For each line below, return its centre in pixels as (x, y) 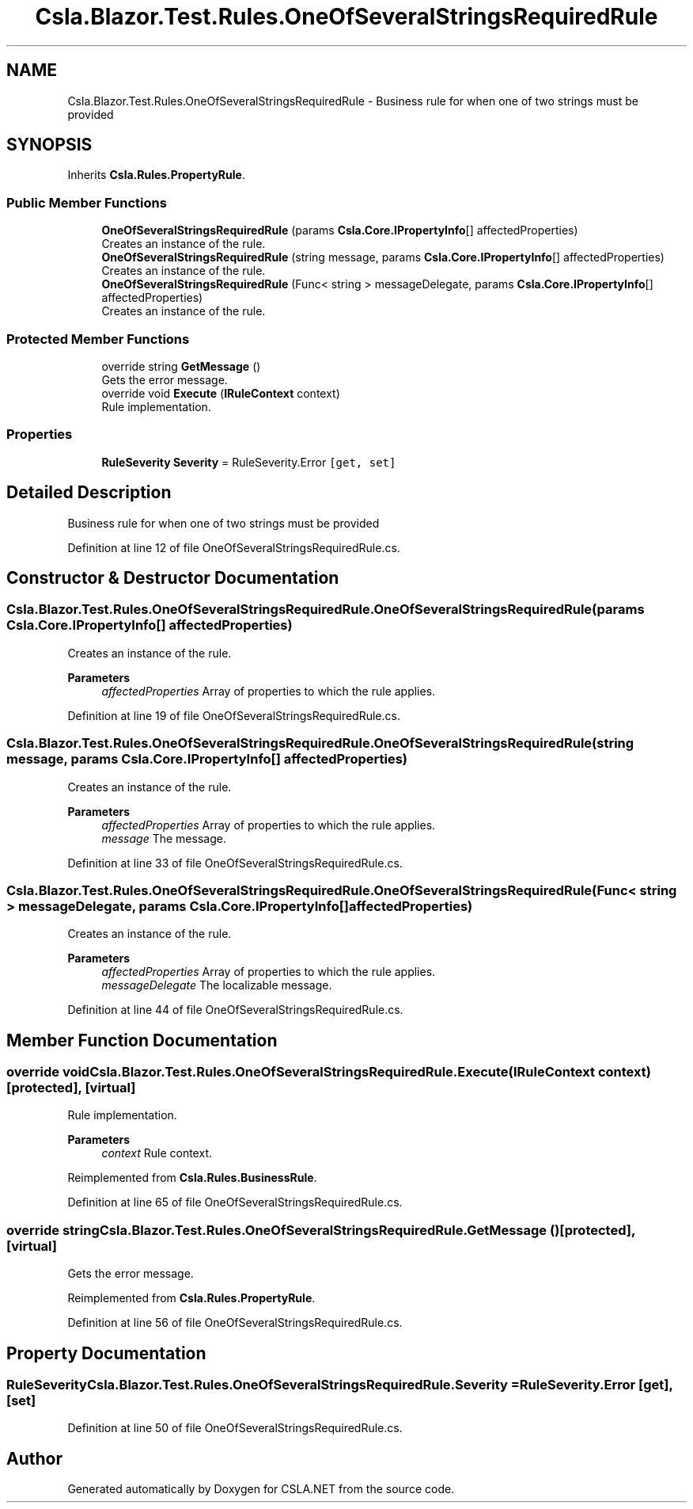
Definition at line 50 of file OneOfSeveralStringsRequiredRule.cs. (235, 1428)
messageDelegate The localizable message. (217, 985)
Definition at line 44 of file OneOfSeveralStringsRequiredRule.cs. (235, 1010)
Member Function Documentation (142, 1040)
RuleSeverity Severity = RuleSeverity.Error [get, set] (249, 462)
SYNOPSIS (49, 145)
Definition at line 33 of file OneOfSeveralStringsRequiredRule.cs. (235, 863)
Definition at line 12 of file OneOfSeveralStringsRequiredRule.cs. (234, 547)
